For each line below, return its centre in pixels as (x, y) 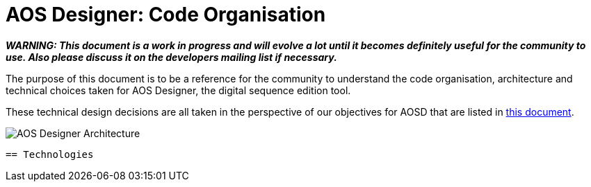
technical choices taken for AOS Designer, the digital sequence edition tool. (178, 90)
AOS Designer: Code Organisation (166, 15)
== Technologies (50, 154)
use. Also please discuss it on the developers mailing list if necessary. (171, 57)
